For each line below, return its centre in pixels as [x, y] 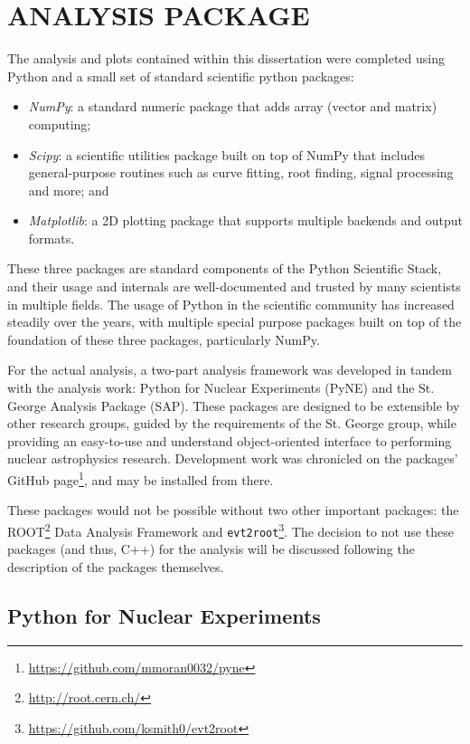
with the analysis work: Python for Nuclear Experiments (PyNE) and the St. [221, 388]
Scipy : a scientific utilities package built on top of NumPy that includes [227, 154]
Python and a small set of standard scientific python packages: [181, 76]
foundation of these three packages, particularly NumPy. [164, 339]
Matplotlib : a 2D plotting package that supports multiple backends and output [245, 220]
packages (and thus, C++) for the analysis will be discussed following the [211, 549]
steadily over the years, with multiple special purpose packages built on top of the [235, 322]
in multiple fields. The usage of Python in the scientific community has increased [231, 304]
